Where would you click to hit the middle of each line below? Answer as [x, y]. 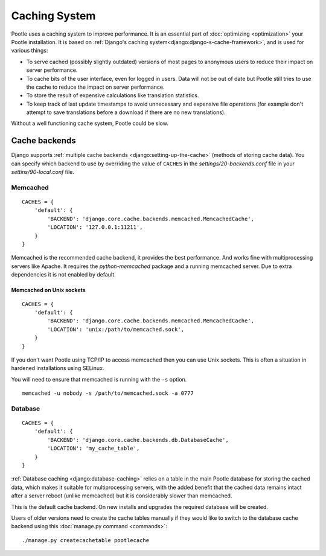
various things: [30, 51]
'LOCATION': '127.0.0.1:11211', [95, 227]
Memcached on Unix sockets [48, 290]
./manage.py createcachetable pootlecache [86, 540]
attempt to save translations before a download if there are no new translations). [126, 112]
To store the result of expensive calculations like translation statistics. [113, 95]
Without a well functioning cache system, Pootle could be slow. [90, 123]
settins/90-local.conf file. [43, 172]
